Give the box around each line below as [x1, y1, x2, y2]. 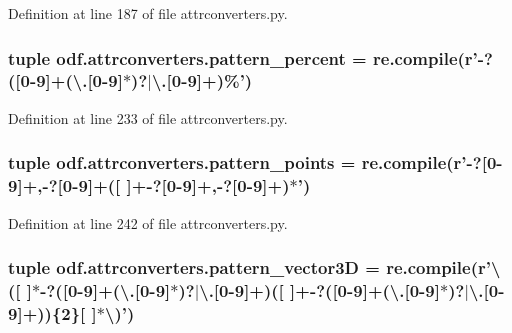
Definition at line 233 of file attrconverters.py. [8, 107, 288, 128]
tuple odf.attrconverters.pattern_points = [8, 150, 356, 175]
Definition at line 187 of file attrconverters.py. [8, 3, 288, 23]
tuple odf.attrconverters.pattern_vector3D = [8, 255, 380, 280]
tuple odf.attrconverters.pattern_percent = [8, 45, 367, 70]
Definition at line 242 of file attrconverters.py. [8, 212, 288, 233]
